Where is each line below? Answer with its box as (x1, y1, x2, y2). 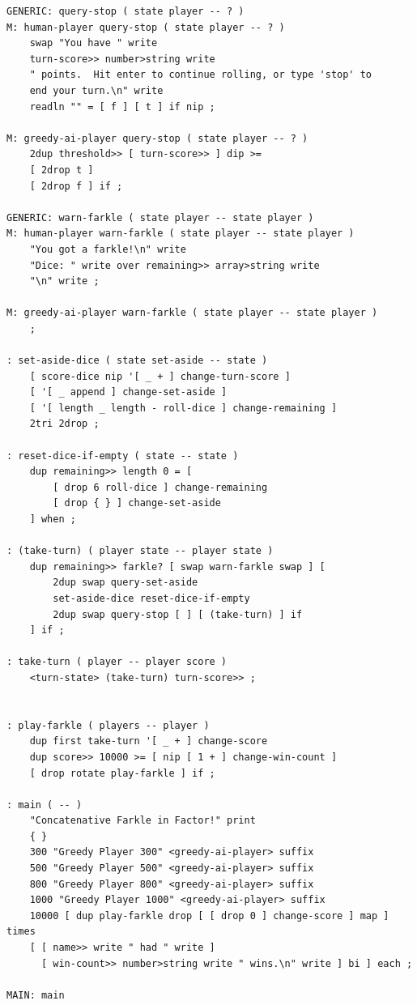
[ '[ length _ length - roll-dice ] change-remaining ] (29, 402, 338, 414)
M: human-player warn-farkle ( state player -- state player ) (6, 228, 355, 240)
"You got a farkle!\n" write (29, 243, 186, 255)
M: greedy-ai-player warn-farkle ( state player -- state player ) (6, 307, 378, 319)
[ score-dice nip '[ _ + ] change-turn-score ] (29, 370, 291, 382)
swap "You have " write (29, 37, 158, 49)
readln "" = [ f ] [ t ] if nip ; (29, 100, 215, 113)
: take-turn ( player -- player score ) (6, 656, 228, 668)
